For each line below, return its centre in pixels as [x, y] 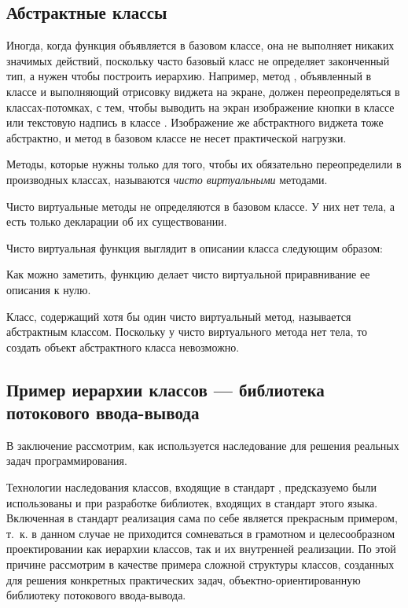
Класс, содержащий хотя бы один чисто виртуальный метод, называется [179, 316]
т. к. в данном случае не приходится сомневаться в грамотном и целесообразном [201, 533]
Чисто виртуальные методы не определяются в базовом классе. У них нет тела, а [201, 206]
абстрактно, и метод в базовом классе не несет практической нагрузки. [176, 137]
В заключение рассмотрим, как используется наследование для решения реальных [203, 445]
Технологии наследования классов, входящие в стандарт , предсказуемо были [191, 487]
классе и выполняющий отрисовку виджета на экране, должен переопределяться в [203, 91]
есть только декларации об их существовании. [117, 221]
